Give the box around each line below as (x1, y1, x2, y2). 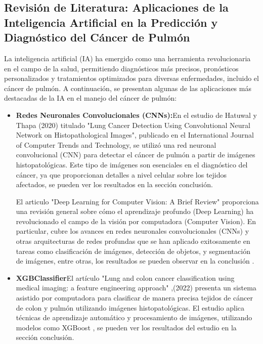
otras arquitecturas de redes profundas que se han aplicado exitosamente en (16, 236, 250, 246)
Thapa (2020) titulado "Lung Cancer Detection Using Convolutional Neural (16, 119, 250, 130)
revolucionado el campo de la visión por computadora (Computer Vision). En (16, 216, 256, 226)
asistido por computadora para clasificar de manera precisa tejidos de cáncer (16, 292, 253, 303)
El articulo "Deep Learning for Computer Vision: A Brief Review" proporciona (16, 196, 259, 206)
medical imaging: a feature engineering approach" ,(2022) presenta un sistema (16, 282, 256, 293)
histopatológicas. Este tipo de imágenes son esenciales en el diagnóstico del (16, 159, 248, 169)
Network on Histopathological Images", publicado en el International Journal (16, 130, 254, 140)
